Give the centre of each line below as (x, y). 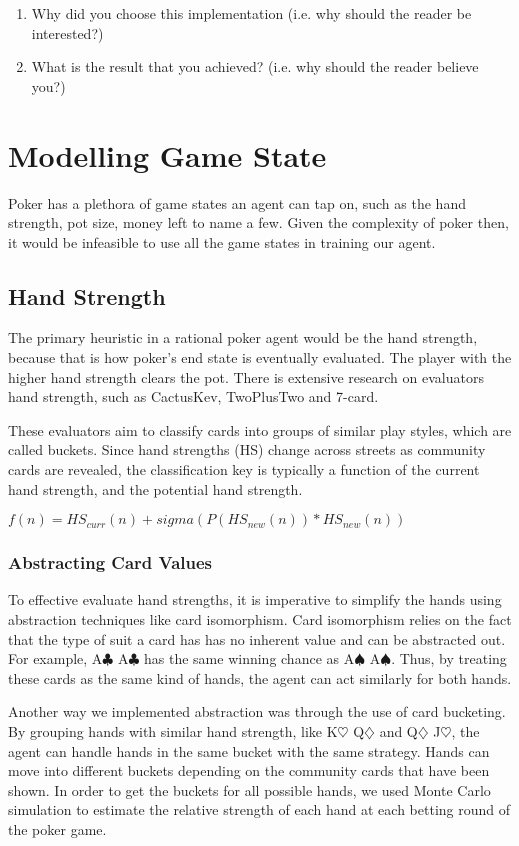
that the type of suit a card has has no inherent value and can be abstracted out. (257, 638)
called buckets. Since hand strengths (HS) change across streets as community (247, 449)
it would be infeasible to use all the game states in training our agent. (222, 241)
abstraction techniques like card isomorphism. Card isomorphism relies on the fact (260, 619)
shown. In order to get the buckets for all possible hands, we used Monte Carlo (249, 789)
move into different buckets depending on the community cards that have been (249, 770)
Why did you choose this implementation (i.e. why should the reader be (251, 13)
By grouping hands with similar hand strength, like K (173, 731)
